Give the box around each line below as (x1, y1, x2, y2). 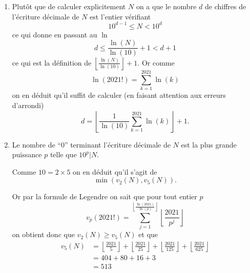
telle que (50, 149, 77, 160)
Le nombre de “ (12, 139, 61, 150)
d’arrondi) (12, 100, 44, 111)
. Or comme (137, 57, 175, 68)
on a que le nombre (136, 1, 197, 11)
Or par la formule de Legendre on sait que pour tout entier (12, 191, 197, 202)
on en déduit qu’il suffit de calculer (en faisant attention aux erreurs (12, 90, 226, 100)
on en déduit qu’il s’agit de (72, 166, 157, 177)
